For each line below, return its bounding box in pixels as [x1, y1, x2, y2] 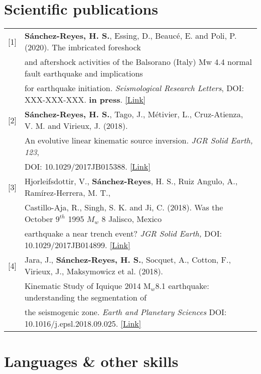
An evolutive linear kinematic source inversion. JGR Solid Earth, [24, 134, 253, 146]
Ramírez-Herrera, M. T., [24, 187, 110, 199]
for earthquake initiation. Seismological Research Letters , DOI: [24, 82, 244, 94]
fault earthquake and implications [24, 67, 143, 80]
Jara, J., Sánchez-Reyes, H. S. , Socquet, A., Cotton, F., [24, 254, 231, 266]
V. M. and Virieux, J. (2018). [24, 120, 128, 132]
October [24, 213, 53, 225]
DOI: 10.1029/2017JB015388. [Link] [24, 161, 151, 173]
